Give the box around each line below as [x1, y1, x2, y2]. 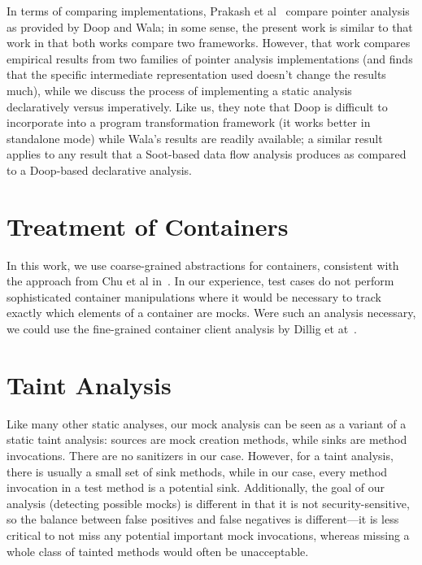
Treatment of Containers [7, 209, 289, 242]
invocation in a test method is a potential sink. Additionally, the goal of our [7, 479, 385, 496]
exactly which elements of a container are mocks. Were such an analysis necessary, [7, 304, 416, 321]
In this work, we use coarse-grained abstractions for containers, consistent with [7, 256, 399, 273]
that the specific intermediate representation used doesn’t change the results [7, 66, 386, 83]
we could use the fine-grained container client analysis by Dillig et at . [7, 320, 358, 337]
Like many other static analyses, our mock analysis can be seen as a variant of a [7, 415, 407, 432]
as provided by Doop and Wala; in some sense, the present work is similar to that [7, 18, 413, 35]
